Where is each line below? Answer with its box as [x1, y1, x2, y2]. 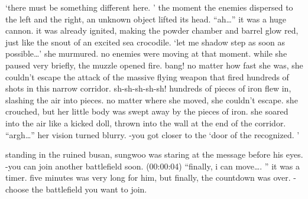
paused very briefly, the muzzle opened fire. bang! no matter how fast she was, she [5, 58, 303, 71]
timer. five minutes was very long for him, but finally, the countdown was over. [5, 171, 291, 184]
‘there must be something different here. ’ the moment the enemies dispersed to [5, 1, 293, 13]
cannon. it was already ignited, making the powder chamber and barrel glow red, [5, 24, 299, 37]
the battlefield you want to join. [31, 182, 147, 195]
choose [5, 182, 29, 195]
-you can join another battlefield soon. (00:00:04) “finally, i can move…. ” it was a [5, 159, 300, 172]
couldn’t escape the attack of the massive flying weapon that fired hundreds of [5, 70, 289, 83]
